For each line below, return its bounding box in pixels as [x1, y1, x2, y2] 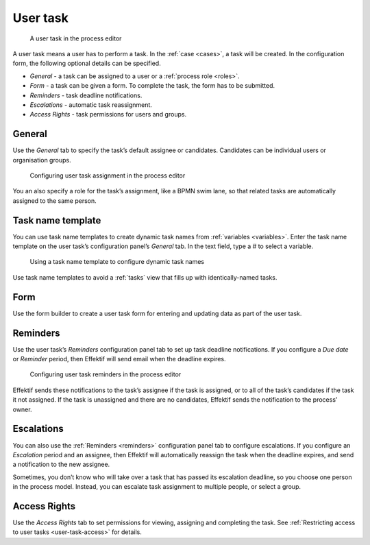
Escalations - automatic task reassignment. [29, 100, 152, 109]
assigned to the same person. [12, 196, 97, 205]
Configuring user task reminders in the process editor [29, 370, 182, 378]
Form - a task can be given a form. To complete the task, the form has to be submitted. [29, 82, 275, 90]
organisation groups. [12, 156, 71, 164]
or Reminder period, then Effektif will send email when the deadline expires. [12, 355, 226, 363]
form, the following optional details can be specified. [12, 59, 161, 68]
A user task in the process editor [29, 34, 122, 43]
